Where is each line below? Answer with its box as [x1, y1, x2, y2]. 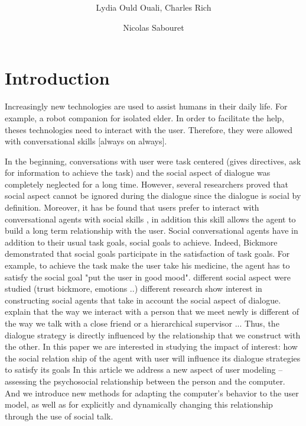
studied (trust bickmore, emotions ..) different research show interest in [5, 282, 262, 295]
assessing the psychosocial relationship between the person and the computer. [5, 375, 285, 387]
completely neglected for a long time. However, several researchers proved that [5, 177, 288, 190]
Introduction [5, 66, 110, 90]
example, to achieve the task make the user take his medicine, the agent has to [5, 259, 290, 272]
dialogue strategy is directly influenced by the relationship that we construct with [5, 328, 301, 341]
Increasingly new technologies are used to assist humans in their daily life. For [5, 100, 288, 112]
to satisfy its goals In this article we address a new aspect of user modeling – [5, 363, 283, 376]
